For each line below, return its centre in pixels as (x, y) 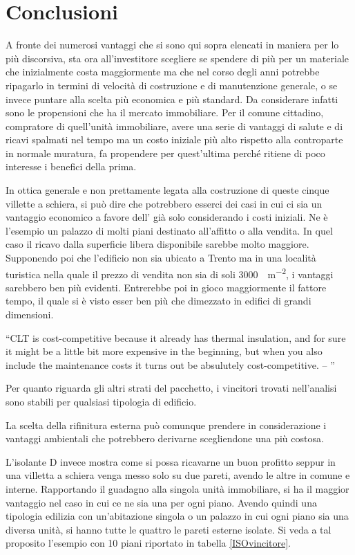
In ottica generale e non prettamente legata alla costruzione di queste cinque (167, 190)
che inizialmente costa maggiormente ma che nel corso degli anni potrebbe (163, 72)
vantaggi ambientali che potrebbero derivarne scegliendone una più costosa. (165, 438)
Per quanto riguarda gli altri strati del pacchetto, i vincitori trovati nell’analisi (171, 388)
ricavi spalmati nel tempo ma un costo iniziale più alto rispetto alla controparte (174, 139)
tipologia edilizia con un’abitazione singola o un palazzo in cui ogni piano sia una (177, 516)
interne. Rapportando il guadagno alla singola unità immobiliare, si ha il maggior (177, 489)
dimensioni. (30, 315)
